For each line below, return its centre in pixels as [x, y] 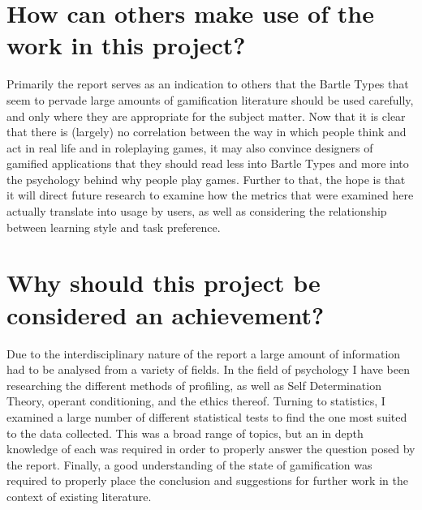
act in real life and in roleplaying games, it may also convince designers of [190, 147]
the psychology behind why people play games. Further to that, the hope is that [206, 179]
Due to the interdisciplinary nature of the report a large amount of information [204, 353]
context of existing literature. [79, 496]
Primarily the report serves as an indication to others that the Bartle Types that [208, 84]
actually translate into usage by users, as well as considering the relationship [197, 211]
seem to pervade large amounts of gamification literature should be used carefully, [210, 99]
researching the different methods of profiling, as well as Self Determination [194, 385]
